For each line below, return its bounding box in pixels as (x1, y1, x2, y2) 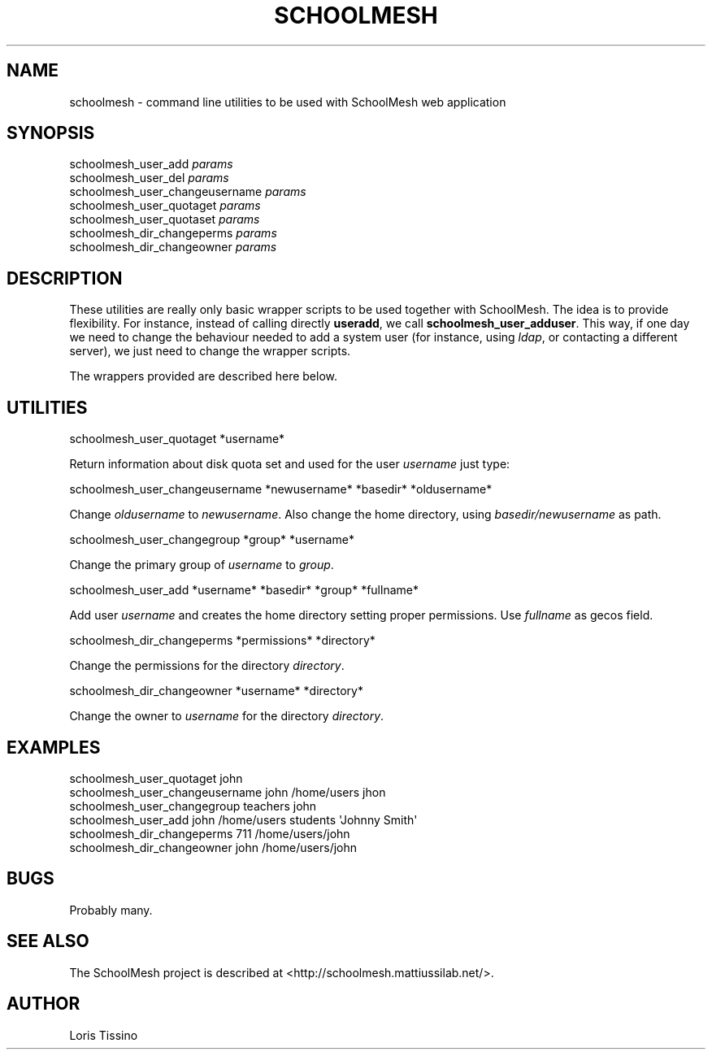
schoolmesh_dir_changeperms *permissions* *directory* (69, 633, 376, 648)
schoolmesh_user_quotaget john (69, 771, 243, 785)
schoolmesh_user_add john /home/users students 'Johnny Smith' (69, 812, 418, 827)
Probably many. (69, 902, 153, 917)
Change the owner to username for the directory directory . (69, 709, 384, 724)
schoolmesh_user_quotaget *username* (69, 432, 285, 446)
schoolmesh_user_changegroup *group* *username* (69, 532, 354, 547)
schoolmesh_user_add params (69, 157, 233, 172)
